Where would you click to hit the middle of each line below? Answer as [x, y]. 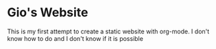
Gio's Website [48, 13]
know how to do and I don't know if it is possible [75, 38]
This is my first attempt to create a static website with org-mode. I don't [108, 31]
